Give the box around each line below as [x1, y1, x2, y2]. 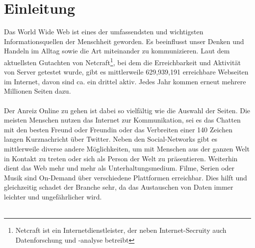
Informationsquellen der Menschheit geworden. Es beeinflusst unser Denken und [4, 36, 244, 46]
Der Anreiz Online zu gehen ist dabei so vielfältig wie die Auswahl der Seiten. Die [4, 105, 250, 115]
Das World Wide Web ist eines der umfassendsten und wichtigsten [4, 26, 204, 37]
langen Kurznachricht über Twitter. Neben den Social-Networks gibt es [4, 134, 218, 144]
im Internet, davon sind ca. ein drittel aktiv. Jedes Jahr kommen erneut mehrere [4, 76, 246, 86]
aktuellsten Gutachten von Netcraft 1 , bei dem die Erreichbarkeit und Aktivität [4, 55, 241, 67]
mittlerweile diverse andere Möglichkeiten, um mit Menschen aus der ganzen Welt [4, 143, 250, 153]
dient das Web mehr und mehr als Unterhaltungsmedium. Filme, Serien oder [4, 163, 235, 173]
